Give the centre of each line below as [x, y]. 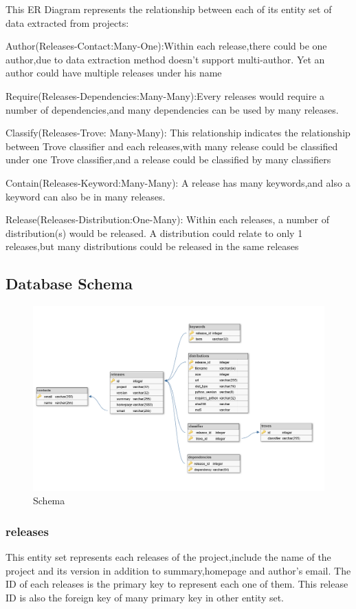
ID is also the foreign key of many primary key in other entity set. [145, 598]
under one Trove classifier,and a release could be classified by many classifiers [168, 159]
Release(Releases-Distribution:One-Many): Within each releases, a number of [167, 219]
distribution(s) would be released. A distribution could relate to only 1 [154, 233]
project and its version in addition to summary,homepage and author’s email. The [178, 570]
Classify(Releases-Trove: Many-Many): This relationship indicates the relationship [178, 133]
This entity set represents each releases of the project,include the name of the [168, 557]
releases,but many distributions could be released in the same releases [152, 246]
